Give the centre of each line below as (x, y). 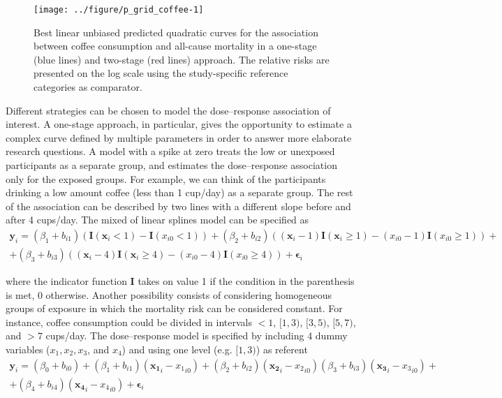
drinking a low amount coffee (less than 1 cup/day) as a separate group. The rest (179, 192)
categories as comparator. (88, 87)
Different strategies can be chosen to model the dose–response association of (168, 110)
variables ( (28, 349)
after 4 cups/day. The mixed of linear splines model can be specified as (157, 220)
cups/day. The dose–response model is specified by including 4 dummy (197, 336)
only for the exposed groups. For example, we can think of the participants (166, 178)
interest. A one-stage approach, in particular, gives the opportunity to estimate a (179, 124)
